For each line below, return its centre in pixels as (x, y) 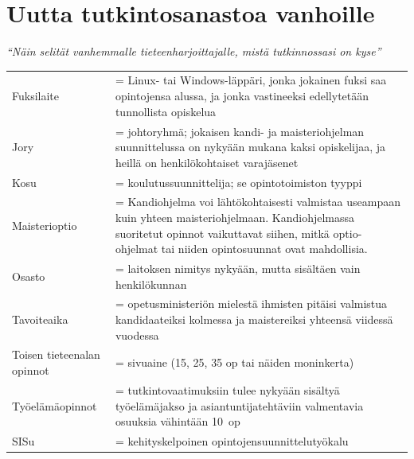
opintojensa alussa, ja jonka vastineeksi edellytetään (242, 96)
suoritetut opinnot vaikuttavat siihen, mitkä (222, 233)
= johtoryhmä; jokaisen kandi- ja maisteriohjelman (240, 131)
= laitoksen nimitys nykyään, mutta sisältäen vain (238, 268)
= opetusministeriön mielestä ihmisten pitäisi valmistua (251, 303)
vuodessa (137, 335)
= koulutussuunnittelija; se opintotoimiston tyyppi (238, 182)
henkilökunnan (151, 284)
